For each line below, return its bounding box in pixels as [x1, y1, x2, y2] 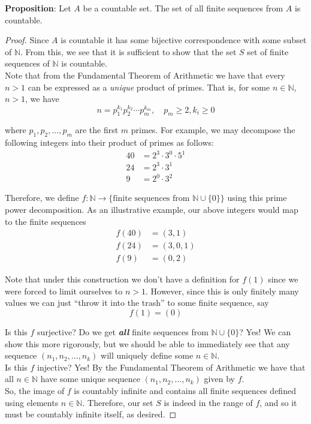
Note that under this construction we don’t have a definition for [5, 273, 240, 285]
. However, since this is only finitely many [145, 284, 299, 297]
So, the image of [5, 384, 65, 396]
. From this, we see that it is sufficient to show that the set [20, 45, 237, 58]
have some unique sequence [40, 372, 140, 385]
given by [204, 372, 235, 385]
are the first [75, 124, 119, 136]
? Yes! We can [239, 326, 291, 338]
